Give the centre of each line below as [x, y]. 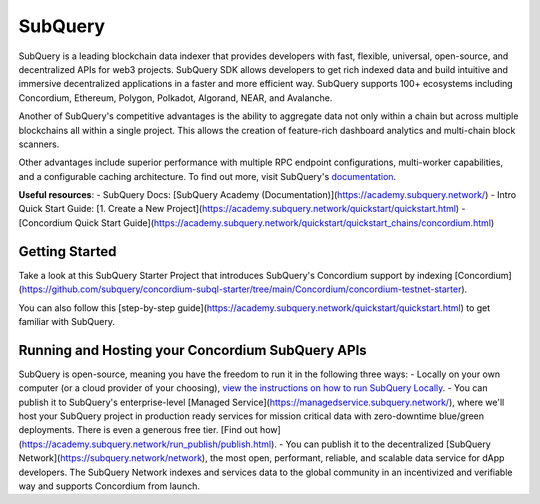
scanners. [39, 144]
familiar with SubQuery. [66, 321]
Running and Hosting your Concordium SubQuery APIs [192, 350]
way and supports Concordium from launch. [109, 486]
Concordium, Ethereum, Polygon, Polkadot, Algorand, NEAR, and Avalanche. [175, 97]
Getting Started [67, 251]
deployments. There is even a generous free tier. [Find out [138, 430]
